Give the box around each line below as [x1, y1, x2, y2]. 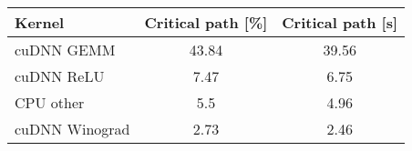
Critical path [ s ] [282, 12, 398, 33]
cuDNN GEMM [15, 39, 116, 60]
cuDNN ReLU [15, 65, 105, 86]
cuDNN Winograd [15, 118, 130, 139]
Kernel [15, 12, 65, 33]
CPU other [15, 92, 85, 113]
